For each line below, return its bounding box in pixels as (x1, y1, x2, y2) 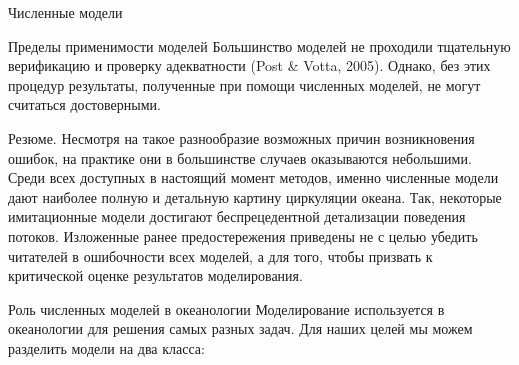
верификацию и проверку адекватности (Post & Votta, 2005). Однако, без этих (8, 55, 491, 76)
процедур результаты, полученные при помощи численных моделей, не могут (8, 74, 481, 95)
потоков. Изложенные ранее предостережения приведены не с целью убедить (8, 225, 478, 246)
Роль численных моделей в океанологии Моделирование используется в (8, 298, 445, 319)
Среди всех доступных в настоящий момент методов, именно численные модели (8, 167, 499, 188)
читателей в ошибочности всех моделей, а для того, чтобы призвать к (8, 245, 433, 266)
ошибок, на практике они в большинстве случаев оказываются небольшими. (8, 147, 472, 168)
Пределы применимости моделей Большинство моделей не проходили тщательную (8, 35, 511, 56)
